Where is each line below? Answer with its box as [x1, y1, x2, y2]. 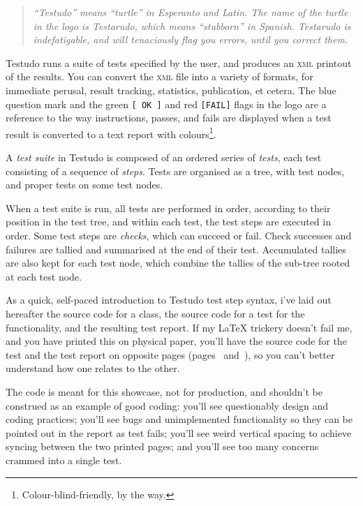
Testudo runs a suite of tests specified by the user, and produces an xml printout [6, 55, 352, 70]
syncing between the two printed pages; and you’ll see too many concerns [6, 439, 319, 454]
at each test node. [6, 269, 82, 283]
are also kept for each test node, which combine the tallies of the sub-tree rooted [6, 255, 350, 270]
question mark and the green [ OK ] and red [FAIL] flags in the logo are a [6, 96, 327, 111]
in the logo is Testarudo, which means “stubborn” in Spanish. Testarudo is [33, 18, 351, 33]
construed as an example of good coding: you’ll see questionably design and [6, 398, 329, 412]
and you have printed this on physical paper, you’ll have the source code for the [6, 334, 347, 348]
